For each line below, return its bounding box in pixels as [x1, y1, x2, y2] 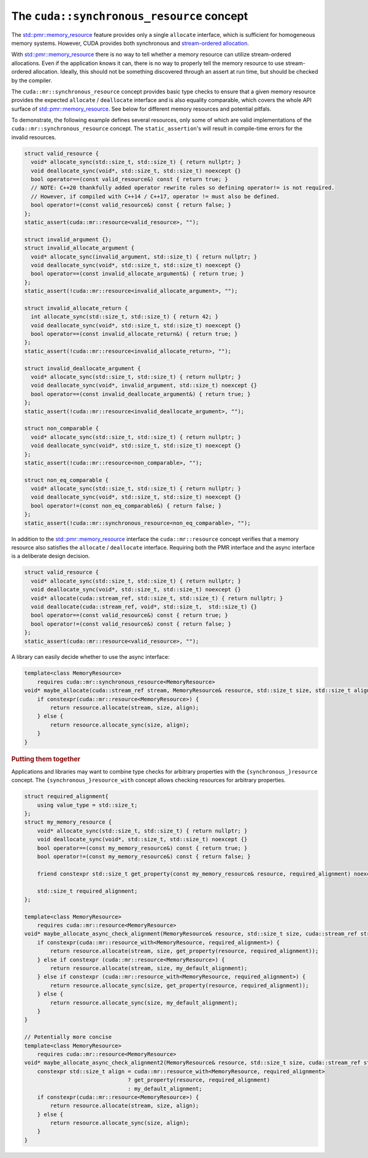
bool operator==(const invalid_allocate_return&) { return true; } [31, 330, 238, 338]
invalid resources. [11, 133, 56, 141]
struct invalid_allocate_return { [24, 305, 128, 311]
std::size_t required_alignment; [37, 887, 138, 895]
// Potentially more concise [24, 1033, 112, 1041]
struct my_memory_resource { [24, 818, 112, 826]
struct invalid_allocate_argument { [24, 244, 135, 252]
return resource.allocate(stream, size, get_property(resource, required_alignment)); [50, 947, 319, 955]
